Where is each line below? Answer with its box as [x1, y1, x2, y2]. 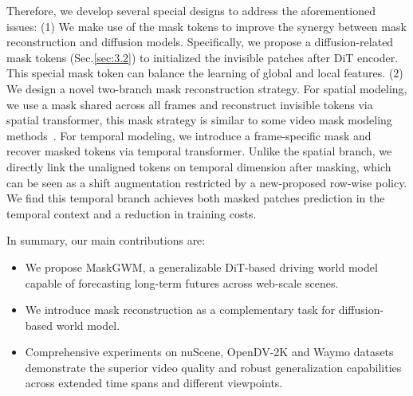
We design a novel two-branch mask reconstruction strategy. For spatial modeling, [6, 80, 407, 96]
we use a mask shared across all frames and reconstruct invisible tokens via [6, 96, 373, 112]
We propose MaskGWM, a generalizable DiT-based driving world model [25, 258, 378, 275]
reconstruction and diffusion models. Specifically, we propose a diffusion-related [6, 33, 394, 50]
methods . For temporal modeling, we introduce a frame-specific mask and [6, 127, 372, 143]
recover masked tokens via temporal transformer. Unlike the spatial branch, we [6, 143, 392, 159]
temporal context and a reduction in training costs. [6, 205, 257, 222]
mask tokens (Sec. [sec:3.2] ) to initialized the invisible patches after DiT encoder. [6, 49, 399, 65]
